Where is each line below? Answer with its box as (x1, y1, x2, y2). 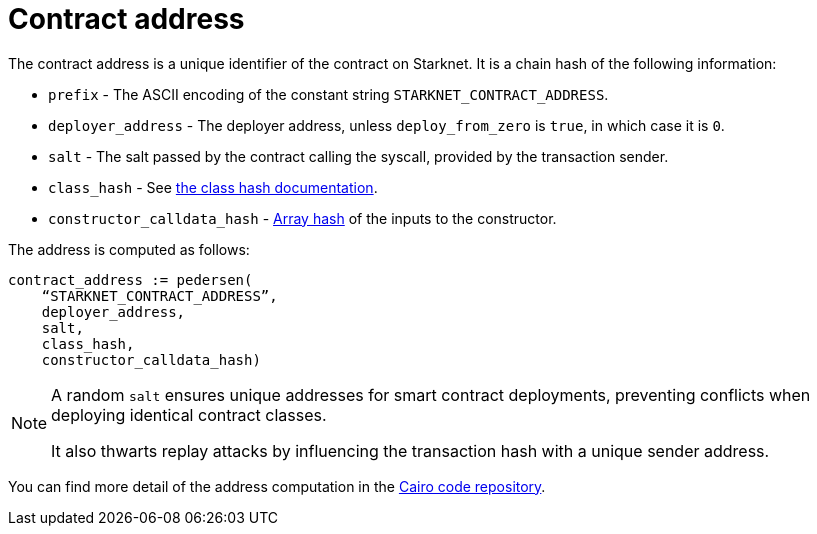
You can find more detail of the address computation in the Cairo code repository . (8, 477, 546, 495)
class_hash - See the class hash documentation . (48, 178, 378, 196)
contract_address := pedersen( (8, 271, 253, 288)
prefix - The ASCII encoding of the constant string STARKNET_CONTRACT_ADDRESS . (48, 85, 609, 103)
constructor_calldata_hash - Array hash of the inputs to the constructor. (48, 209, 557, 227)
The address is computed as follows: (8, 240, 250, 258)
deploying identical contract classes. (51, 404, 327, 425)
